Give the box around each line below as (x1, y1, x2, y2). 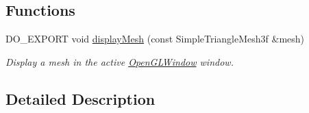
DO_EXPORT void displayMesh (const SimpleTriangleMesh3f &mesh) (5, 32, 305, 46)
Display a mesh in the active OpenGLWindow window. (5, 54, 234, 68)
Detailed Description (5, 88, 156, 109)
